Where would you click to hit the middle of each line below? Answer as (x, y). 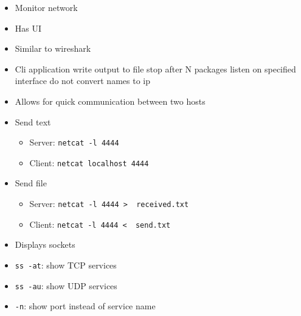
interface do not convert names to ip (82, 81)
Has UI (28, 28)
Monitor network (46, 7)
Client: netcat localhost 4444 (89, 162)
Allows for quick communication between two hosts (110, 101)
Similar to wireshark (53, 48)
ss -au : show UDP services (66, 285)
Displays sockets (45, 244)
